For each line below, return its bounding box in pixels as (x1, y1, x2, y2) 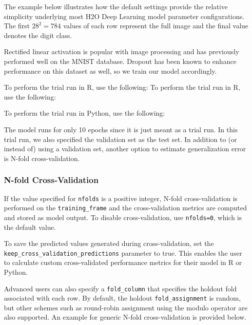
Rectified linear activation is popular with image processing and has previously (4, 46, 239, 57)
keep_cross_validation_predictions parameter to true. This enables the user (4, 247, 242, 258)
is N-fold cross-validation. (4, 153, 80, 163)
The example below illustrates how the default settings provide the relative (4, 1, 228, 11)
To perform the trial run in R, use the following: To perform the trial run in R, (4, 82, 240, 92)
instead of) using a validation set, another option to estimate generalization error (4, 143, 246, 154)
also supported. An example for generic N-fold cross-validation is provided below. (4, 312, 247, 322)
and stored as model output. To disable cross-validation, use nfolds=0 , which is (4, 212, 242, 222)
